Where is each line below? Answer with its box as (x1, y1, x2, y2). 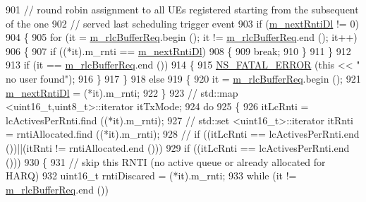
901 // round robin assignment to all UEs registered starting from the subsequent (6, 2, 359, 16)
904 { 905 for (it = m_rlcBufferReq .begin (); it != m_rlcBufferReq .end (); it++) (6, 30, 358, 44)
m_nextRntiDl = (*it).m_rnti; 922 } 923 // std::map (6, 85, 238, 100)
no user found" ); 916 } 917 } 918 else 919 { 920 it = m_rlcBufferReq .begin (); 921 (6, 71, 361, 85)
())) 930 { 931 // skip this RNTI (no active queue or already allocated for (6, 154, 326, 169)
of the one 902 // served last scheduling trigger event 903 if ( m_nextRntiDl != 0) (6, 16, 359, 30)
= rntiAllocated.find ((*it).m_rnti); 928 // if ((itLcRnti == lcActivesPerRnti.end (6, 126, 360, 141)
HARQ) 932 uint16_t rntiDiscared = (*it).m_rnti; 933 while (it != (6, 168, 297, 183)
